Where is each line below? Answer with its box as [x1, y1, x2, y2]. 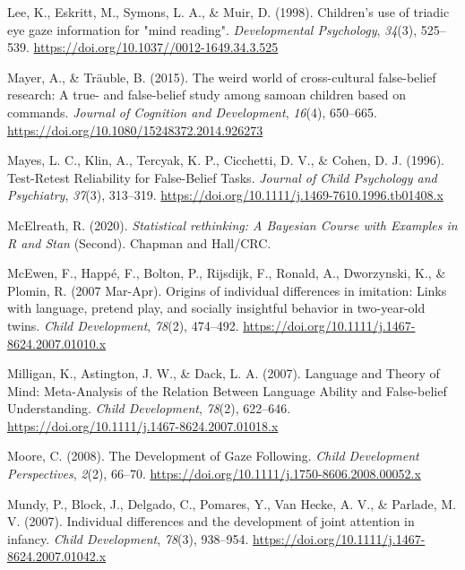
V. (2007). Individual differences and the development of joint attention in [7, 512, 415, 531]
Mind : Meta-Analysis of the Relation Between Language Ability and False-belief [7, 381, 447, 400]
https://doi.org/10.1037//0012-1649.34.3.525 [33, 38, 279, 56]
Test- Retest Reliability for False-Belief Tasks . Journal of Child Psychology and [7, 168, 437, 186]
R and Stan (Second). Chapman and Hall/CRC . [7, 233, 271, 252]
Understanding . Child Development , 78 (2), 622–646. [7, 399, 291, 418]
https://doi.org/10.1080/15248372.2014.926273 [7, 120, 263, 139]
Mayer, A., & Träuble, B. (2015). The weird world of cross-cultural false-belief [7, 67, 436, 86]
